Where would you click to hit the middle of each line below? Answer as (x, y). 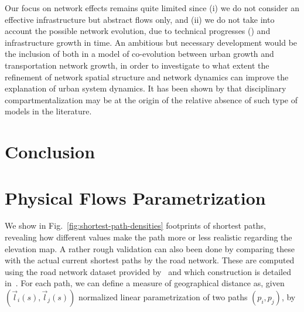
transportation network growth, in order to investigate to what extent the (137, 65)
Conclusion (50, 152)
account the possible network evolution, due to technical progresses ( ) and (138, 31)
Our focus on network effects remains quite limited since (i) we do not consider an (152, 8)
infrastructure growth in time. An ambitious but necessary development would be (151, 42)
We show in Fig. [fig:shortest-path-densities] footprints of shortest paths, (135, 225)
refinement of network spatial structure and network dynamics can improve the (147, 77)
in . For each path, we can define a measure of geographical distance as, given (145, 283)
